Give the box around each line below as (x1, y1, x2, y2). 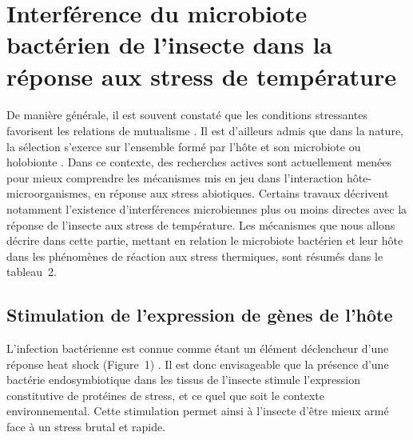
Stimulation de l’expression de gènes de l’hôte (6, 302, 393, 327)
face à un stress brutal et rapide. (6, 418, 166, 435)
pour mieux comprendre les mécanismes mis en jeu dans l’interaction (6, 169, 344, 186)
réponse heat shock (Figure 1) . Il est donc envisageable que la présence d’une (6, 355, 389, 372)
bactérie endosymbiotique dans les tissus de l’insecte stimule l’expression (6, 371, 360, 388)
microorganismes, (6, 185, 91, 202)
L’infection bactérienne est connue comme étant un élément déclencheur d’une (6, 340, 389, 357)
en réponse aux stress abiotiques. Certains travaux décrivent (94, 185, 389, 202)
